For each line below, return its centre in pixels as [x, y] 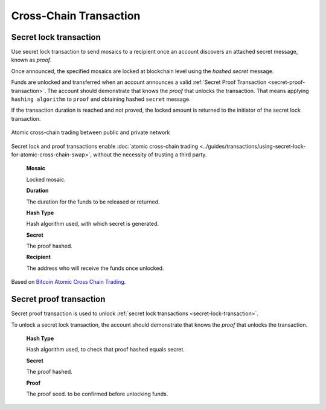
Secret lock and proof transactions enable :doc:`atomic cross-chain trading [105, 146]
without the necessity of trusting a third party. [150, 155]
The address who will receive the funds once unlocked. [95, 268]
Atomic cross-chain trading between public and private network [91, 132]
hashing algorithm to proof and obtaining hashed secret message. [101, 99]
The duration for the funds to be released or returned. [93, 202]
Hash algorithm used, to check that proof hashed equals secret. [106, 350]
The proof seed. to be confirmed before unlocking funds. [97, 394]
